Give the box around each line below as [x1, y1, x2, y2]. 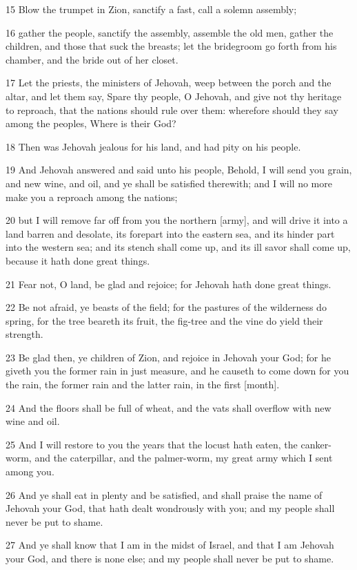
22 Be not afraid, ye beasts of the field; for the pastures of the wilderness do [6, 300, 327, 314]
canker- [300, 437, 331, 451]
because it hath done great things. [6, 253, 150, 267]
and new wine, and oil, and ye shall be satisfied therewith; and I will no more [6, 175, 332, 190]
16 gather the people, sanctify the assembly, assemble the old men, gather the [6, 25, 334, 39]
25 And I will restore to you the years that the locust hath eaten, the [6, 437, 298, 451]
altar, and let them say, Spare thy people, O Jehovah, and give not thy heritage [6, 88, 342, 103]
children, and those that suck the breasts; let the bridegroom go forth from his [6, 39, 337, 53]
